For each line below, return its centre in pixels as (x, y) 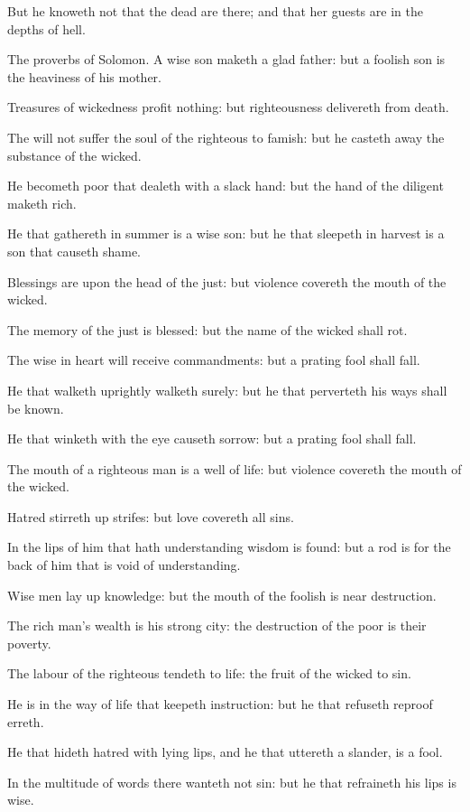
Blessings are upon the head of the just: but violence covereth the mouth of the (227, 281)
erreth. (26, 721)
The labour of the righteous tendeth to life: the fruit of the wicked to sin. (209, 673)
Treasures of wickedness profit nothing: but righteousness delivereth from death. (228, 107)
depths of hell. (46, 28)
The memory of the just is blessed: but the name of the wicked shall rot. (207, 329)
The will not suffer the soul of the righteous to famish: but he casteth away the (226, 137)
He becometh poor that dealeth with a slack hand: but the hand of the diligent (226, 186)
